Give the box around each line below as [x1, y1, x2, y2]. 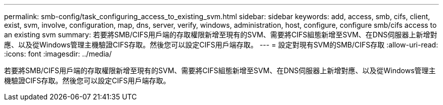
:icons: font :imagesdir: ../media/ [4, 49, 112, 58]
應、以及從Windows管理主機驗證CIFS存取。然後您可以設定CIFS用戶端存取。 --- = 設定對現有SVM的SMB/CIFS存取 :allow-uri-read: [4, 40, 438, 49]
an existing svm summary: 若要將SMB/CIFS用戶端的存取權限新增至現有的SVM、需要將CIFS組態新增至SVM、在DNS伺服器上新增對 [4, 30, 437, 39]
